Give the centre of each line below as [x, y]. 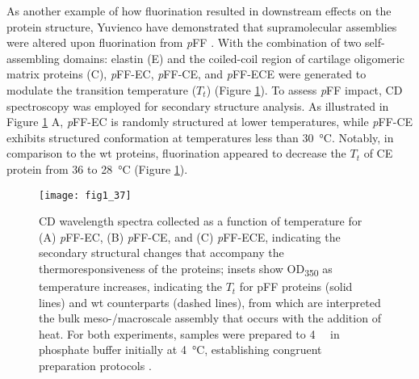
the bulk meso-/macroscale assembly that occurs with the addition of [210, 318]
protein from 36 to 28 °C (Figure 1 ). [97, 168]
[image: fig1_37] [85, 195]
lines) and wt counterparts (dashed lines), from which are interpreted [210, 302]
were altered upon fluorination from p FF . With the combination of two [184, 42]
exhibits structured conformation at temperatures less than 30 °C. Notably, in [200, 137]
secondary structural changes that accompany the [161, 253]
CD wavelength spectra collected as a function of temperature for [201, 221]
